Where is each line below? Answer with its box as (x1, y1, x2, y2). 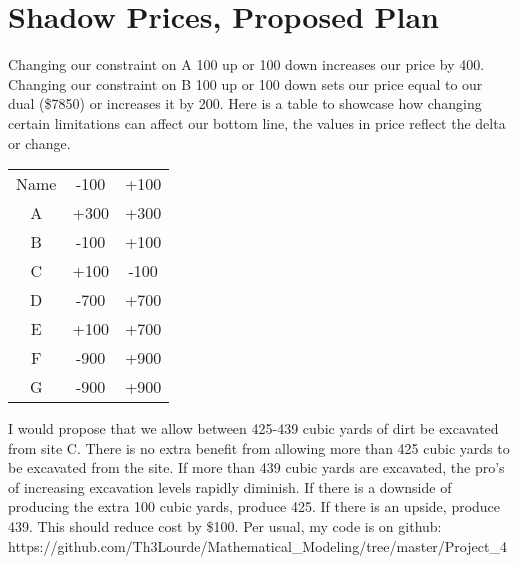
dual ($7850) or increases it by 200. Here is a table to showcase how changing (8, 93, 482, 114)
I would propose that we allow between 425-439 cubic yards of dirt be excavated (8, 418, 499, 439)
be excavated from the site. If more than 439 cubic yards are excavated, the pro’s (8, 457, 505, 478)
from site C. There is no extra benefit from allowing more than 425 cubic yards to (8, 437, 510, 458)
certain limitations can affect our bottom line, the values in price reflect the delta (8, 112, 506, 133)
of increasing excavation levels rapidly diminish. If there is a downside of (8, 476, 452, 497)
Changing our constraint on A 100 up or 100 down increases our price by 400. (8, 54, 485, 75)
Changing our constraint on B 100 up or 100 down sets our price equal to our (8, 73, 483, 94)
